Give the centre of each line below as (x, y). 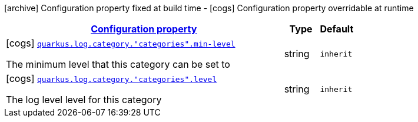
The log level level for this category (84, 100)
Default (337, 29)
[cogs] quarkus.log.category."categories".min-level (121, 43)
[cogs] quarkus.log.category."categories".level (112, 78)
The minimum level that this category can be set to (118, 64)
